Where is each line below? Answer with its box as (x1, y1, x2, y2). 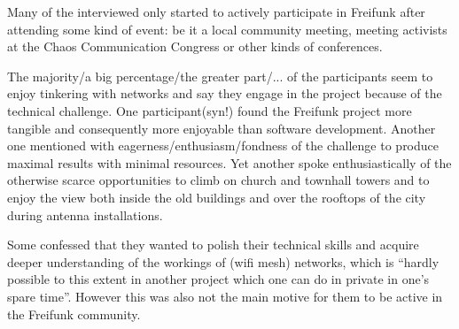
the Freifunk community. (7, 304, 141, 323)
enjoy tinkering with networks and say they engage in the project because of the (7, 84, 442, 103)
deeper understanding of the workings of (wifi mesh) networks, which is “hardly (7, 252, 440, 271)
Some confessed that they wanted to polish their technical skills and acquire (7, 235, 419, 254)
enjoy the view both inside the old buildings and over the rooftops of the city (7, 187, 426, 206)
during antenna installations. (7, 205, 163, 224)
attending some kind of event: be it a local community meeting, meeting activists (7, 19, 447, 38)
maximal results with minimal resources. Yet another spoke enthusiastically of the (7, 153, 452, 172)
